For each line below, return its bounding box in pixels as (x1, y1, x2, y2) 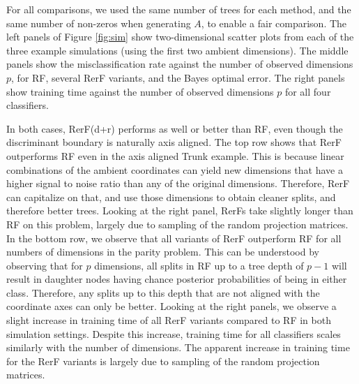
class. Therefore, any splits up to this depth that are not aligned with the (6, 285, 320, 300)
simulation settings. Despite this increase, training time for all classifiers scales (6, 326, 341, 341)
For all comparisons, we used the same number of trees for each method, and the (6, 2, 351, 16)
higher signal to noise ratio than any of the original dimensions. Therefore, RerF (6, 176, 350, 191)
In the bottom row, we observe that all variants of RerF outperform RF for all (6, 230, 342, 245)
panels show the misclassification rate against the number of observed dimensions (6, 57, 353, 71)
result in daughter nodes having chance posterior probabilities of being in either (6, 272, 347, 286)
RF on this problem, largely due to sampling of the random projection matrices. (6, 216, 349, 231)
